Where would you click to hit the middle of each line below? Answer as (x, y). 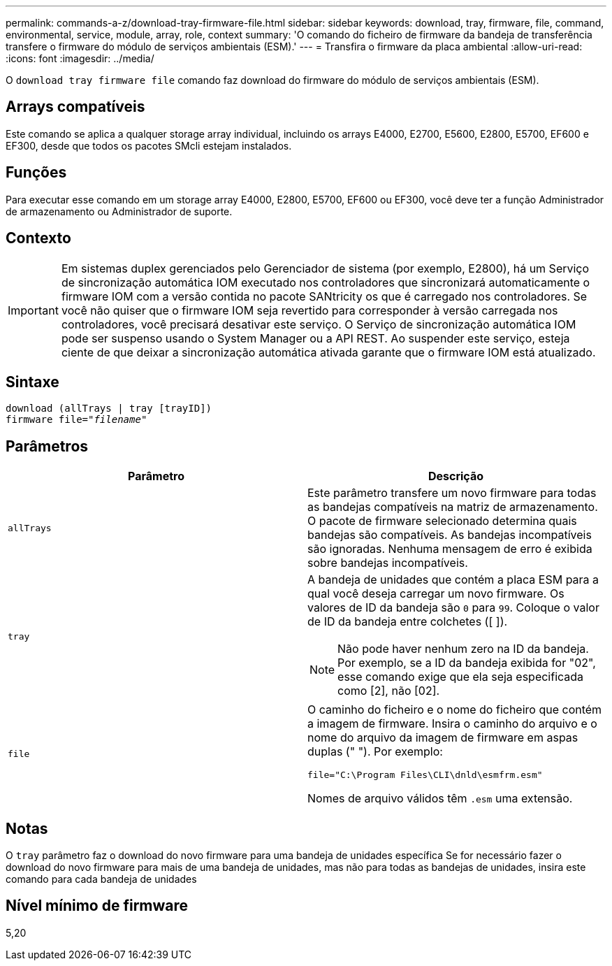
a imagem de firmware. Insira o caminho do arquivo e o (452, 724)
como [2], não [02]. (389, 691)
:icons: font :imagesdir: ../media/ (80, 58)
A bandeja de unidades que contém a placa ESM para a (453, 580)
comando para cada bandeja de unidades (101, 879)
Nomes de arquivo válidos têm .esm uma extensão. (440, 799)
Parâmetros (47, 446)
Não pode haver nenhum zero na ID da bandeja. (463, 649)
